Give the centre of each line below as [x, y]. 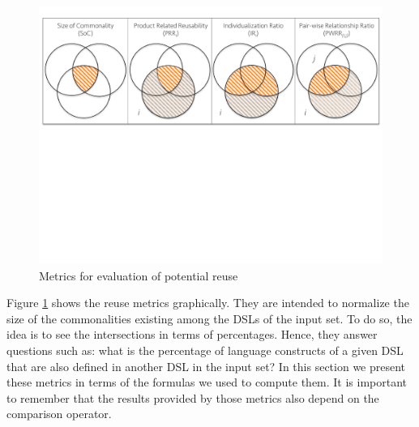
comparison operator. [59, 414]
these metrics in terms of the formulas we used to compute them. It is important [207, 382]
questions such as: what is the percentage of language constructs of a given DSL [205, 350]
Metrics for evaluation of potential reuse [139, 275]
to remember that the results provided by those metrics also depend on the [193, 397]
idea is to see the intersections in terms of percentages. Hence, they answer [192, 334]
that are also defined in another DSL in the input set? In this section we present [206, 366]
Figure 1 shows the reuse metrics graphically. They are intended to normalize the [208, 303]
